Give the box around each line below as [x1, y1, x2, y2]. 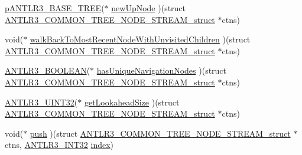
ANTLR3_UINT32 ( [5, 95, 78, 108]
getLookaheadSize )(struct [84, 95, 180, 108]
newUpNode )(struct [111, 2, 186, 14]
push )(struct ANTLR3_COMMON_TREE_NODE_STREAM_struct [30, 127, 291, 139]
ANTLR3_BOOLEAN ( [5, 64, 90, 77]
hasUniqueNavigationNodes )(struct [96, 64, 227, 77]
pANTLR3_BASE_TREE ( [5, 2, 105, 14]
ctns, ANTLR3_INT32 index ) [5, 138, 114, 151]
